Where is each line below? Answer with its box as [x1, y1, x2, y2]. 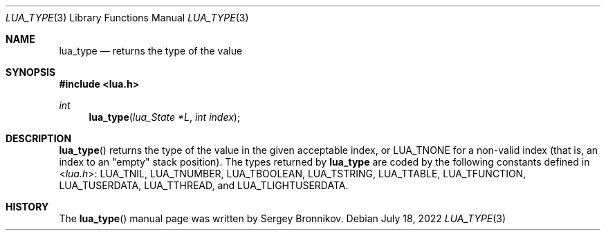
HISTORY [6, 201, 49, 213]
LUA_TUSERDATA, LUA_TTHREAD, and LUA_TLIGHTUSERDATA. [59, 179, 349, 191]
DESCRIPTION [6, 132, 72, 144]
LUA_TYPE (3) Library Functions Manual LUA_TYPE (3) [6, 12, 249, 23]
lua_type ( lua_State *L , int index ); [89, 111, 241, 123]
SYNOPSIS [6, 66, 56, 78]
